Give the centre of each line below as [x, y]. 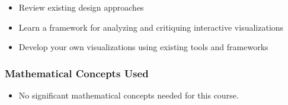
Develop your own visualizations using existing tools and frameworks [143, 47]
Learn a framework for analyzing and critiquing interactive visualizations [151, 27]
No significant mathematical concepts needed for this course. [129, 95]
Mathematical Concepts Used [77, 73]
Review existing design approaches [81, 7]
